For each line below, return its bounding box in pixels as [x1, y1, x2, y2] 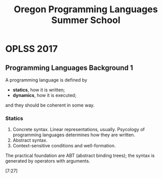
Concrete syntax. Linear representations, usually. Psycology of [12, 126, 145, 133]
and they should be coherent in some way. [5, 102, 95, 108]
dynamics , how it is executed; [12, 92, 77, 98]
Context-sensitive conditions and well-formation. [12, 143, 116, 149]
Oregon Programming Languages [13, 4, 158, 15]
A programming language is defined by [5, 77, 88, 83]
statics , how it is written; [12, 87, 65, 93]
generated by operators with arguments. [5, 158, 90, 164]
